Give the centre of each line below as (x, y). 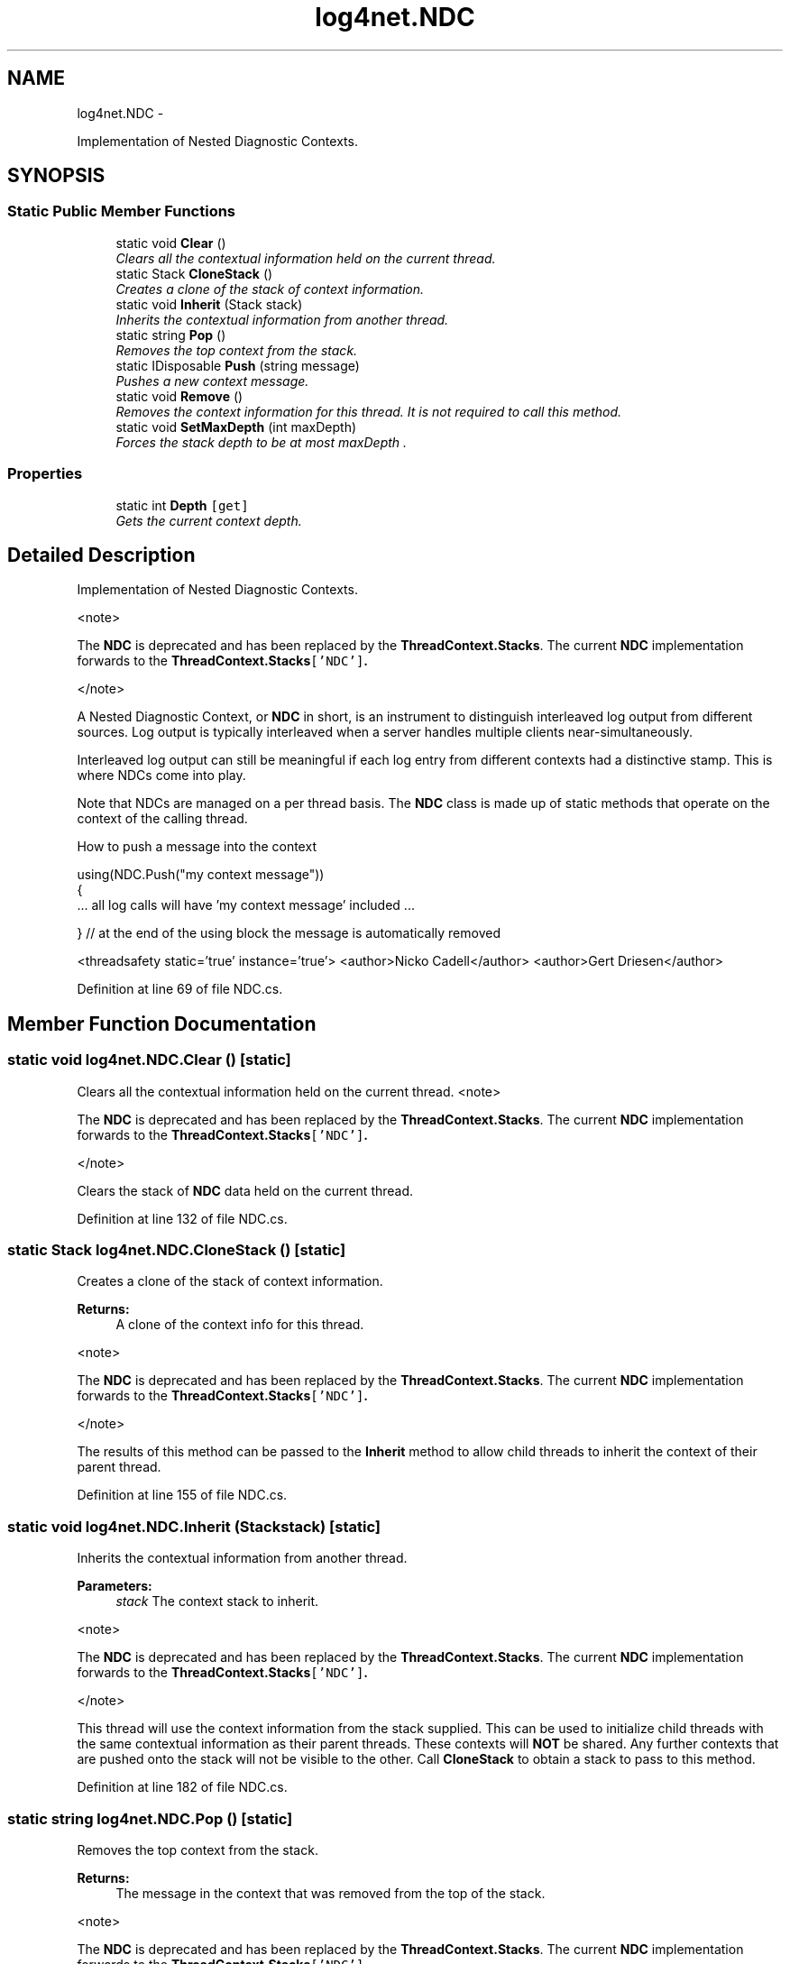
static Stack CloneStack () (194, 273)
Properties (45, 474)
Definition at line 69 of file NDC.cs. (180, 989)
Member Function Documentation (162, 1023)
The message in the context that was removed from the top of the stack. (331, 1893)
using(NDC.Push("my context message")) (201, 875)
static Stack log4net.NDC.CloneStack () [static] (177, 1250)
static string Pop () (171, 335)
